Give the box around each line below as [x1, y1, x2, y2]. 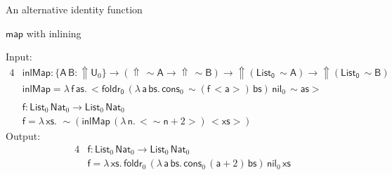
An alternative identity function [6, 2, 143, 16]
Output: [6, 129, 41, 143]
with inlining [26, 25, 81, 40]
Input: [6, 49, 32, 64]
